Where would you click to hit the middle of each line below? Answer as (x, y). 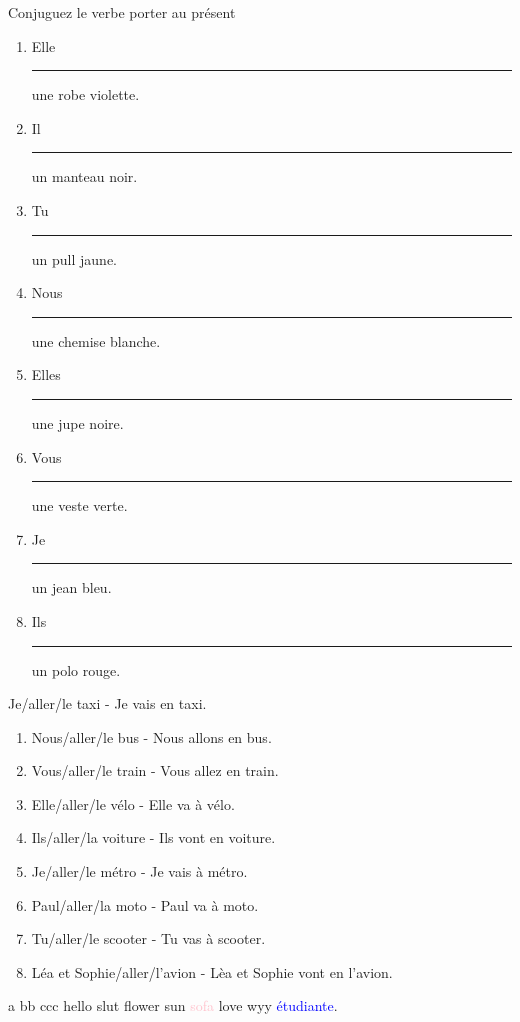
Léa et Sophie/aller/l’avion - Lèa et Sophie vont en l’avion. (212, 971)
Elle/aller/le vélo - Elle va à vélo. (133, 803)
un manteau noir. (84, 176)
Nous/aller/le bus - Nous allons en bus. (151, 736)
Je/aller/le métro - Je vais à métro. (139, 871)
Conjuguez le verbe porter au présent (122, 12)
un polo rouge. (76, 669)
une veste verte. (79, 505)
